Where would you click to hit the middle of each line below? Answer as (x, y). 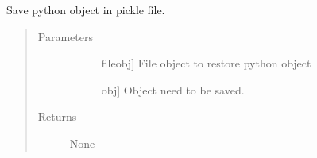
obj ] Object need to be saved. (173, 89)
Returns (57, 116)
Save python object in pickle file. (86, 10)
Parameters (65, 36)
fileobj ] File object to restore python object (206, 63)
